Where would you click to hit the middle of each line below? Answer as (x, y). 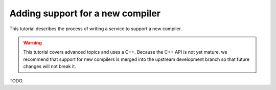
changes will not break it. (50, 66)
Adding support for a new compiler (85, 13)
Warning (32, 42)
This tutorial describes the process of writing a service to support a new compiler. (96, 29)
